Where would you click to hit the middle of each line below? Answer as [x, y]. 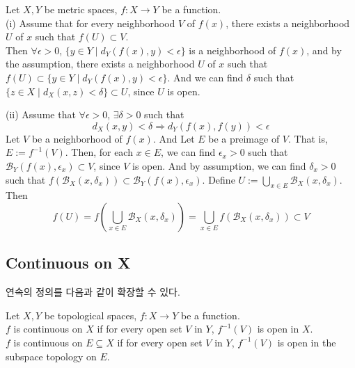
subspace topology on [51, 356]
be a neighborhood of [77, 138]
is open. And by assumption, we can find [219, 165]
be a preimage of [244, 138]
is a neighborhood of [232, 50]
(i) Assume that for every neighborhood [90, 23]
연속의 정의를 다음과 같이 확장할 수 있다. [93, 292]
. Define [219, 179]
